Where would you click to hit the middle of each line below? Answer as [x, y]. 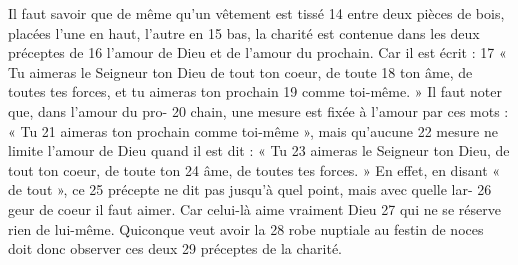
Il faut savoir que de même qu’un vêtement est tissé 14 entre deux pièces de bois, [256, 13]
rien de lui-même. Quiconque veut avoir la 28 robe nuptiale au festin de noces [246, 228]
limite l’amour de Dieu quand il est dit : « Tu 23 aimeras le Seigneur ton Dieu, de [259, 150]
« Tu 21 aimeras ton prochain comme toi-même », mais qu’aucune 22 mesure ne [253, 130]
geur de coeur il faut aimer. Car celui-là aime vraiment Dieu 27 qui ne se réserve [254, 208]
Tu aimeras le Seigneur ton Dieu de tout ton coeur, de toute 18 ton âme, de [240, 71]
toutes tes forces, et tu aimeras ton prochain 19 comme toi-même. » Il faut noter [255, 91]
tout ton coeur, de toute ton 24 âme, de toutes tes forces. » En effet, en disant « [254, 169]
